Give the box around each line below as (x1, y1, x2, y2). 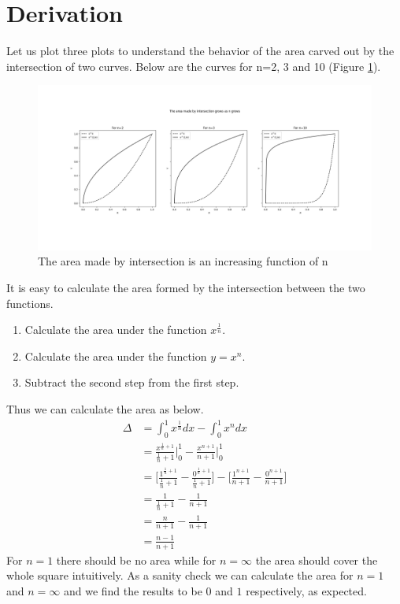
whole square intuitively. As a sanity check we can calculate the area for (6, 567, 354, 584)
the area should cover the (255, 551, 378, 568)
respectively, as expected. (246, 582, 367, 598)
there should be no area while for (56, 551, 217, 568)
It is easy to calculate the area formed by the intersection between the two (6, 280, 365, 296)
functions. (6, 295, 54, 311)
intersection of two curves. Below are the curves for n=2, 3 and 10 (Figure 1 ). (6, 57, 381, 74)
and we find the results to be (63, 582, 202, 598)
